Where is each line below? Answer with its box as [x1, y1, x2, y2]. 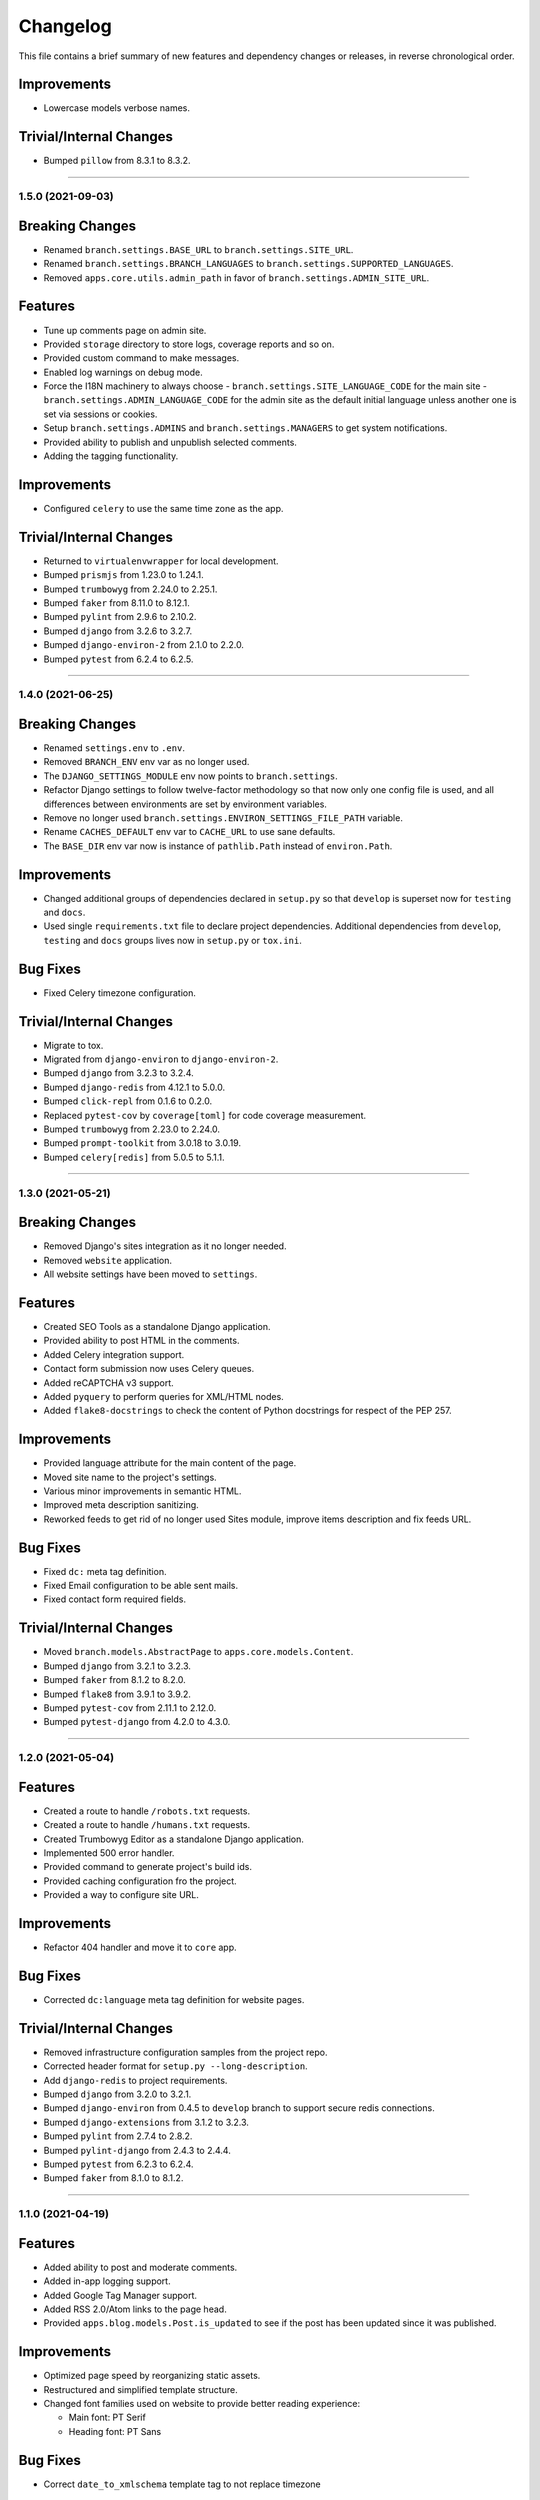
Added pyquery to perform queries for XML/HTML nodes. [43, 1390, 284, 1402]
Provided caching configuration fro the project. [43, 1875, 237, 1887]
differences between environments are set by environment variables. [43, 798, 327, 810]
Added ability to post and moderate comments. [43, 2261, 238, 2273]
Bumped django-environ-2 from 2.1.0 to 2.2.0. [43, 639, 245, 651]
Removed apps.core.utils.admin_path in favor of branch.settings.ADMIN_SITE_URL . [43, 271, 430, 284]
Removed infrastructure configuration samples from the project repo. [43, 2046, 328, 2058]
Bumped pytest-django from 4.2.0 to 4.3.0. [43, 1716, 231, 1728]
